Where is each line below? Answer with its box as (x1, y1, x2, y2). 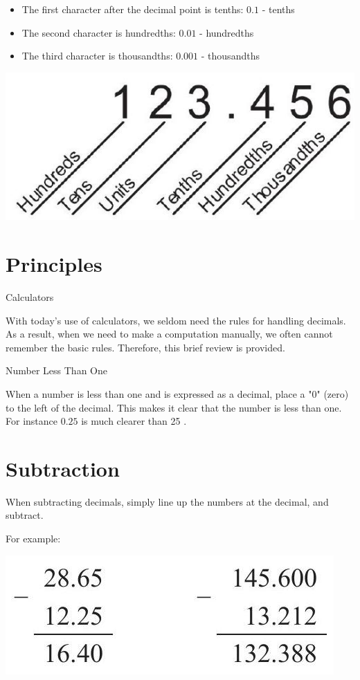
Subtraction (6, 454, 120, 482)
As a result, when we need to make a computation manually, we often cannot (6, 327, 333, 341)
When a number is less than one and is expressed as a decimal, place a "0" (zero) (6, 386, 349, 401)
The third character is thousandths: (21, 48, 173, 63)
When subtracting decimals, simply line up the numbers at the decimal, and (6, 494, 329, 508)
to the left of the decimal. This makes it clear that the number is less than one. (6, 400, 342, 414)
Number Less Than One (6, 363, 107, 378)
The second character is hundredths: (21, 25, 176, 39)
